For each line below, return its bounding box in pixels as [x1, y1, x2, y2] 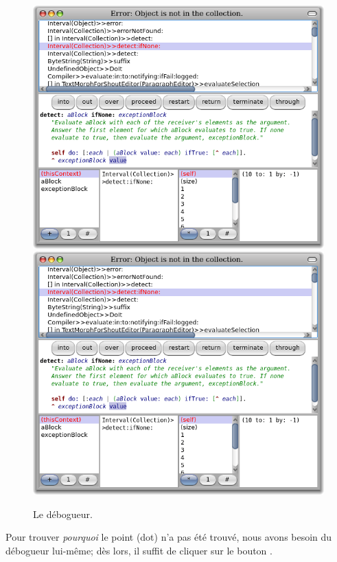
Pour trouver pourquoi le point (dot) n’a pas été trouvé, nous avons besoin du [5, 530, 332, 544]
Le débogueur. [33, 506, 93, 521]
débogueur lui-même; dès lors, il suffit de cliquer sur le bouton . [5, 543, 272, 557]
